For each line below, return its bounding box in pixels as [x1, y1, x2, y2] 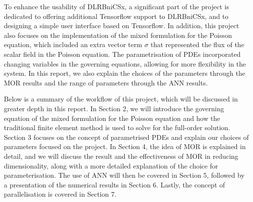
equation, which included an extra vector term [4, 39, 142, 50]
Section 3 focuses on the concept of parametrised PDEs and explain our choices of [4, 132, 249, 142]
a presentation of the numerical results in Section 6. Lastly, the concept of [4, 179, 225, 189]
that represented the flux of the [150, 39, 244, 50]
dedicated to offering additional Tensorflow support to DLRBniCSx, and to [4, 11, 229, 21]
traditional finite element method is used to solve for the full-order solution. [4, 122, 231, 133]
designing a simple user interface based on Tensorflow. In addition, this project [4, 20, 239, 31]
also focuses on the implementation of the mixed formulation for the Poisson [4, 30, 232, 40]
